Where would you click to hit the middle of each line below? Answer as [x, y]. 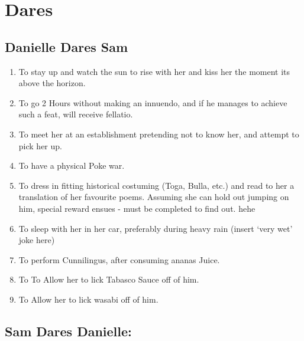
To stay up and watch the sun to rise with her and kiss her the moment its [154, 71]
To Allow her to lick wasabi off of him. [88, 299]
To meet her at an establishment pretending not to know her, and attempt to [159, 134]
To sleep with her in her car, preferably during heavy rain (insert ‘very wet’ [156, 228]
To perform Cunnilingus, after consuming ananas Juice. [119, 259]
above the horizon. [52, 83]
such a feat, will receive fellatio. [76, 114]
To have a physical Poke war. [72, 165]
